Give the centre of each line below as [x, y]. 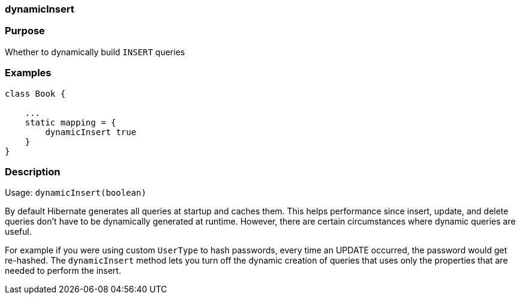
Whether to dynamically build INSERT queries [95, 52]
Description [33, 171]
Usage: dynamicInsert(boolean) [76, 193]
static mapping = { [70, 122]
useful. [18, 232]
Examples [28, 73]
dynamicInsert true [91, 132]
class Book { [35, 93]
